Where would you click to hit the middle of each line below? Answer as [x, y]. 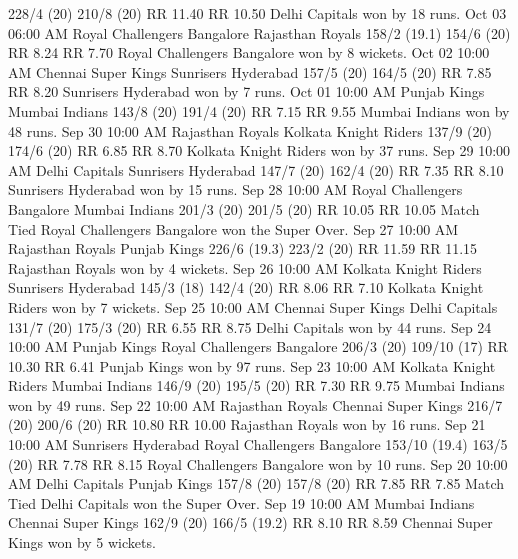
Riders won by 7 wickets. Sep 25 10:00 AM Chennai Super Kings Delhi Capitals [253, 306]
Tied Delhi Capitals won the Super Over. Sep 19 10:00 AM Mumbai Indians [241, 502]
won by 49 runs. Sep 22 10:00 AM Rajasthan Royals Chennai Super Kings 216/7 [255, 404]
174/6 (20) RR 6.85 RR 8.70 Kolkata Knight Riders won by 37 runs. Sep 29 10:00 [259, 150]
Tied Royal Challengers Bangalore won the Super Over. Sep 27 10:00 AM [233, 228]
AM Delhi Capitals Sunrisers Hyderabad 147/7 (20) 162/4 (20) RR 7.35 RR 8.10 [256, 169]
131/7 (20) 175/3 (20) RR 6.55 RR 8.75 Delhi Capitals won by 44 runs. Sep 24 [250, 326]
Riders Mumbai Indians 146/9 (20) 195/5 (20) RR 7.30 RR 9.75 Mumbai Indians [256, 385]
